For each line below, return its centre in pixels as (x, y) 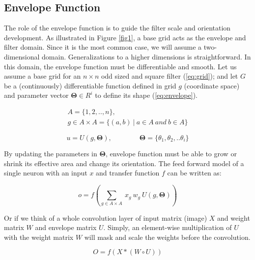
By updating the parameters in (51, 154)
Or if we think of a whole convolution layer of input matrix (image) (106, 217)
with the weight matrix (39, 237)
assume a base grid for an (42, 76)
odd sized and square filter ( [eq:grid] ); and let (170, 76)
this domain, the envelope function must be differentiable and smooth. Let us (120, 66)
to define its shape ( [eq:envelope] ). (146, 95)
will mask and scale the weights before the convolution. (167, 237)
